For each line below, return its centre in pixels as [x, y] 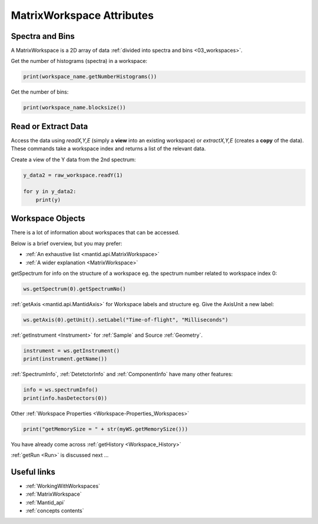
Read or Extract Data [49, 126]
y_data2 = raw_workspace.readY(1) [73, 175]
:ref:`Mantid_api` [46, 502]
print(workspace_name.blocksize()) [74, 108]
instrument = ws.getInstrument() [72, 351]
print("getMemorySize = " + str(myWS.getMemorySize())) [106, 429]
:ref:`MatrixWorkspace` [54, 494]
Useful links [33, 472]
